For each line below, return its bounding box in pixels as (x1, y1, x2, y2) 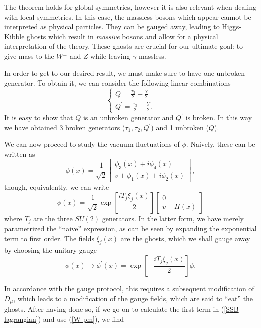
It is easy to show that (4, 112, 73, 122)
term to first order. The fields (4, 233, 94, 243)
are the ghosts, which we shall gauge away (120, 233, 250, 243)
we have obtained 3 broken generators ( (4, 122, 125, 132)
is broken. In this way (185, 112, 252, 122)
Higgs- (222, 21, 241, 32)
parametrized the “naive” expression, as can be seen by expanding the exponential (4, 223, 257, 234)
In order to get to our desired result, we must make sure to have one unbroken (4, 67, 245, 78)
